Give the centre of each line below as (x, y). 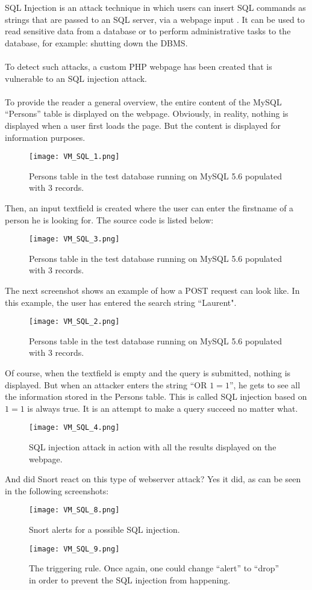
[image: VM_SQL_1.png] (74, 157)
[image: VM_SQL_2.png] (74, 322)
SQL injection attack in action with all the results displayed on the (153, 447)
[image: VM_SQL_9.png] (74, 549)
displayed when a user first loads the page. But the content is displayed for (143, 125)
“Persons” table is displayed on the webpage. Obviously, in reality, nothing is (147, 113)
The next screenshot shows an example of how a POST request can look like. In (152, 290)
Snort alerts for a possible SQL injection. (105, 529)
